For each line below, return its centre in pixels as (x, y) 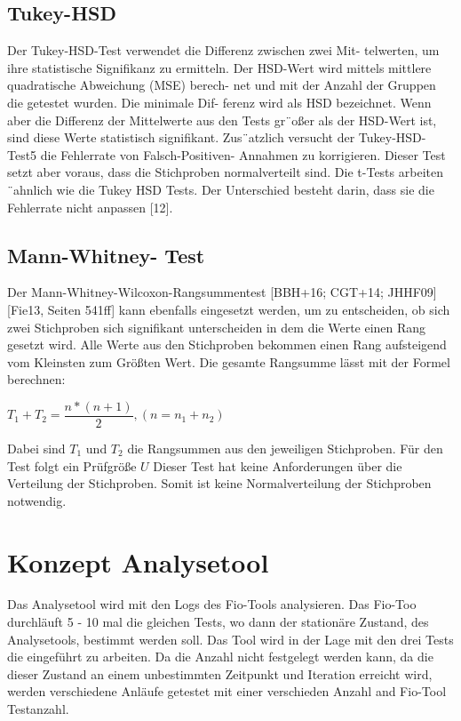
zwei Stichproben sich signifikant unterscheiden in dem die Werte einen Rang (217, 327)
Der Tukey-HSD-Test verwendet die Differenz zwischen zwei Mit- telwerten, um (223, 50)
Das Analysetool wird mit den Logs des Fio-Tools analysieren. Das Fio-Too (212, 604)
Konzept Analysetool (138, 561)
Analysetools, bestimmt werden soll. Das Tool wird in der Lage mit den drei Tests (230, 639)
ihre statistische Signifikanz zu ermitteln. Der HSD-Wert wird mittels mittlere (219, 67)
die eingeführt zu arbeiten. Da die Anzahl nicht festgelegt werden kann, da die (220, 657)
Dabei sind (36, 448)
